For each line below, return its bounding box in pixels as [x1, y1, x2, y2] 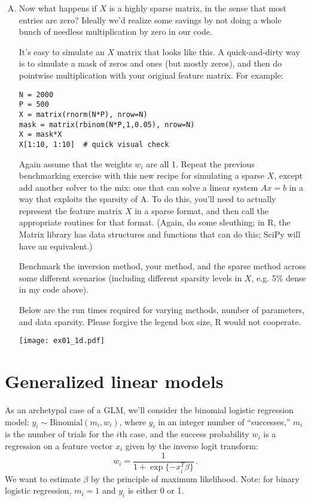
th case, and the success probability [119, 428, 249, 440]
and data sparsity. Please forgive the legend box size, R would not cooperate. [19, 315, 301, 327]
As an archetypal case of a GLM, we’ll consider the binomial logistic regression [5, 404, 294, 416]
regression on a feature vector [5, 439, 113, 452]
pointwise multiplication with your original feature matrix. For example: [19, 68, 283, 81]
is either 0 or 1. [127, 484, 184, 497]
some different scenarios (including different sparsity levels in [19, 271, 242, 284]
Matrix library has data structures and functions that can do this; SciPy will [19, 228, 301, 241]
